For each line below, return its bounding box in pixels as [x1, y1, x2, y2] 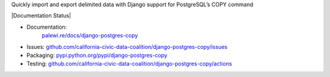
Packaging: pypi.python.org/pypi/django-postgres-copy [26, 51, 167, 59]
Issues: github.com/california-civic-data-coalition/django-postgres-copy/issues [26, 43, 228, 50]
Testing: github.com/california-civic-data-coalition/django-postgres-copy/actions [26, 60, 232, 67]
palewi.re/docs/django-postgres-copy [42, 32, 138, 39]
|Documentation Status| [11, 12, 71, 20]
